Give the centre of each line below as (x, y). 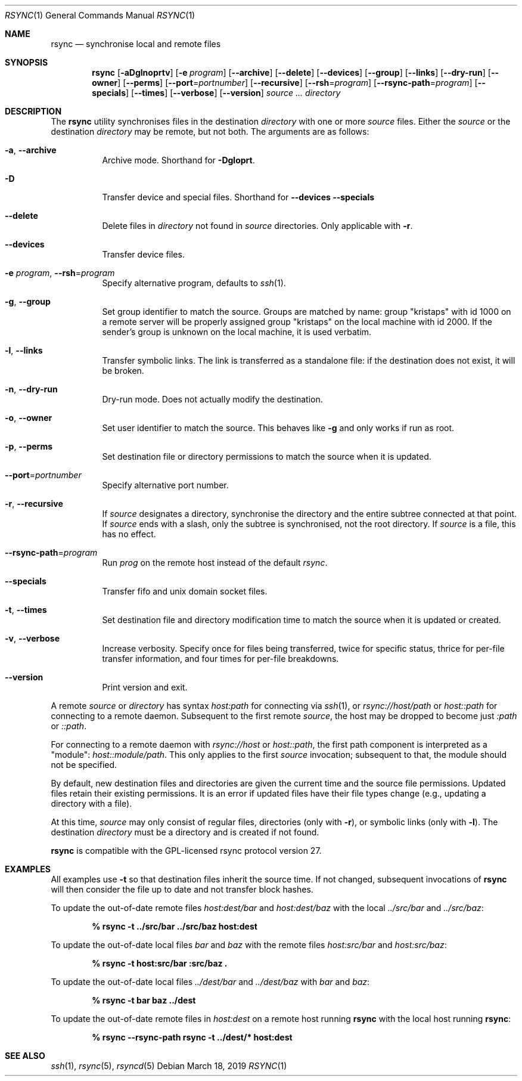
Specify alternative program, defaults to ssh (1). (194, 283)
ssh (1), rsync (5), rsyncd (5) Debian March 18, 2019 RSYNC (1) (169, 1066)
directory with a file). (91, 803)
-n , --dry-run (31, 389)
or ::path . (69, 726)
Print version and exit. (145, 687)
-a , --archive (31, 150)
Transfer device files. (143, 254)
